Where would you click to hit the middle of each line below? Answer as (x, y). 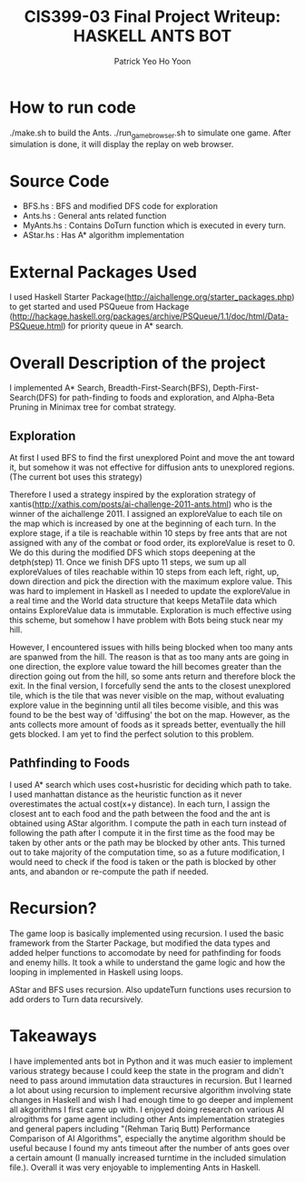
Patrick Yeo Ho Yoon (152, 61)
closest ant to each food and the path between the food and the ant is (140, 813)
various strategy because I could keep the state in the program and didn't (147, 1070)
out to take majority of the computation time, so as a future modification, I (147, 852)
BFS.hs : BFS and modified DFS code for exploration (120, 206)
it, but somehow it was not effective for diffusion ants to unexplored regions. (152, 467)
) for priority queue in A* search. (123, 326)
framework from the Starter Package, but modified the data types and (140, 943)
